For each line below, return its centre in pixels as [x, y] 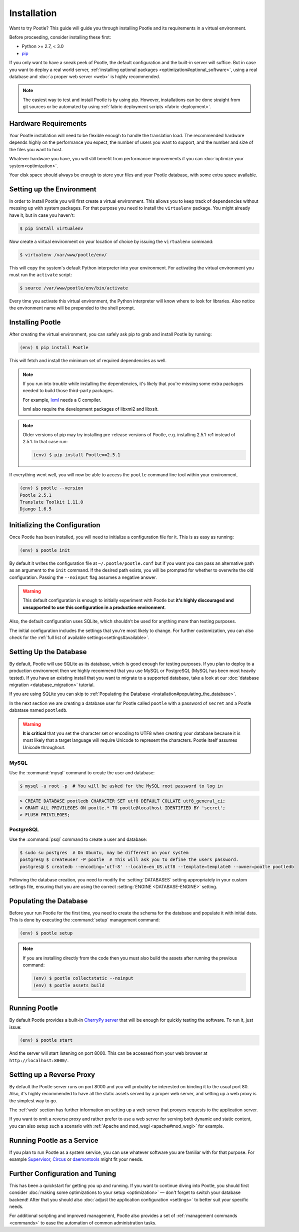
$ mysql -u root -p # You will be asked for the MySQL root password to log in [121, 786]
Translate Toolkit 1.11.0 [51, 502]
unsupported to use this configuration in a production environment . [94, 607]
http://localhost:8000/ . [39, 1060]
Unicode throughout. [44, 747]
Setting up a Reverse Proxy [52, 1074]
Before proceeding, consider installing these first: [60, 37]
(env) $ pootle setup [46, 933]
